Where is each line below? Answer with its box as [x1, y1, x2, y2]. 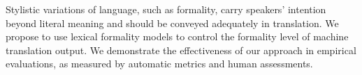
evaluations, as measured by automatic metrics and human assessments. [6, 56, 313, 71]
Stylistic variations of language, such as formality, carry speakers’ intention [6, 2, 326, 16]
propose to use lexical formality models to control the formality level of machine [6, 29, 349, 44]
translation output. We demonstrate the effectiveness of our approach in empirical [6, 42, 356, 57]
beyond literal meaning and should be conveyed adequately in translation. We [6, 15, 339, 30]
